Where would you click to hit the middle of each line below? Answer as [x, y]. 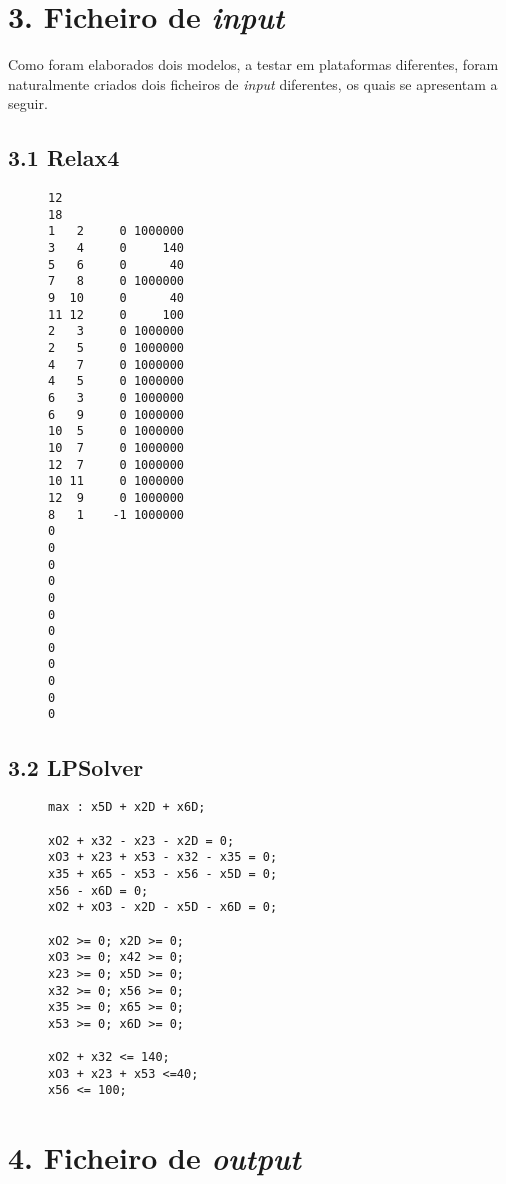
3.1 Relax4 [64, 157]
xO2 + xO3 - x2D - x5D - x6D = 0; [163, 907]
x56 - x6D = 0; [98, 890]
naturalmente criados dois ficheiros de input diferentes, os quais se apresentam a [253, 83]
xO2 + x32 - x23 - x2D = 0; [141, 840]
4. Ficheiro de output [154, 1158]
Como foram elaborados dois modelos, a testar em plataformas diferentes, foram [253, 64]
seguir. [28, 103]
